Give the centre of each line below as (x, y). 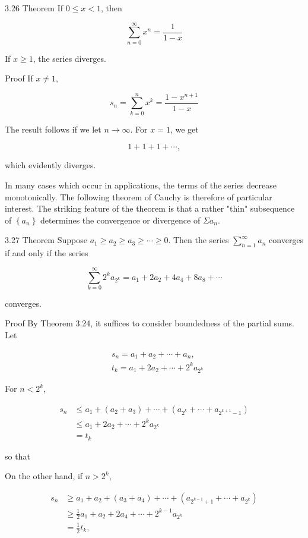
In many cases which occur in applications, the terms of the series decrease (141, 185)
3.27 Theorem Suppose (46, 240)
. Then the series (199, 240)
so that (18, 456)
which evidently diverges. (50, 165)
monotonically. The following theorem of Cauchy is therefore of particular (139, 196)
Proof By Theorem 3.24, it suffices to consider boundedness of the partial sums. (150, 323)
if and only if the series (47, 253)
